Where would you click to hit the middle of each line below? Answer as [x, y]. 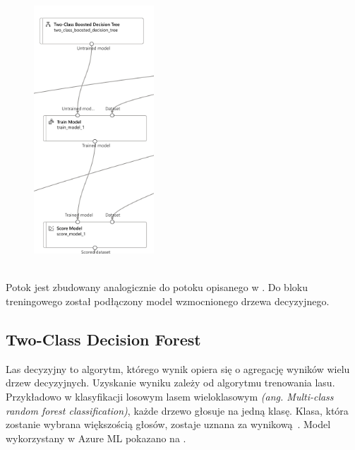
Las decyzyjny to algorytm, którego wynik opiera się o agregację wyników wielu [178, 368]
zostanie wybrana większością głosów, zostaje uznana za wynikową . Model [168, 424]
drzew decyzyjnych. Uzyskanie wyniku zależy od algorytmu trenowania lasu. [170, 383]
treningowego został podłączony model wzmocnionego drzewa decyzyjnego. [168, 301]
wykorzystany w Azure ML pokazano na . [96, 438]
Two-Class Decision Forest [103, 339]
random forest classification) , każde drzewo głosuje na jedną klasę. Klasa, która [177, 410]
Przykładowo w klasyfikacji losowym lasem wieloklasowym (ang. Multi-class [170, 397]
